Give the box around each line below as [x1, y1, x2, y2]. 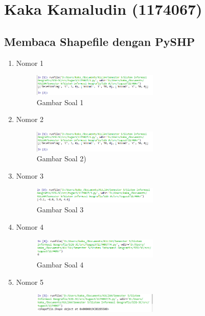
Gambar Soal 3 [36, 204, 84, 215]
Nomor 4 [16, 222, 44, 232]
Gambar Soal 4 [36, 259, 84, 270]
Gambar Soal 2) [36, 153, 86, 164]
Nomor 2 [16, 114, 44, 125]
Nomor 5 [16, 276, 44, 287]
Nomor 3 [16, 170, 44, 181]
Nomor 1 [16, 57, 44, 68]
